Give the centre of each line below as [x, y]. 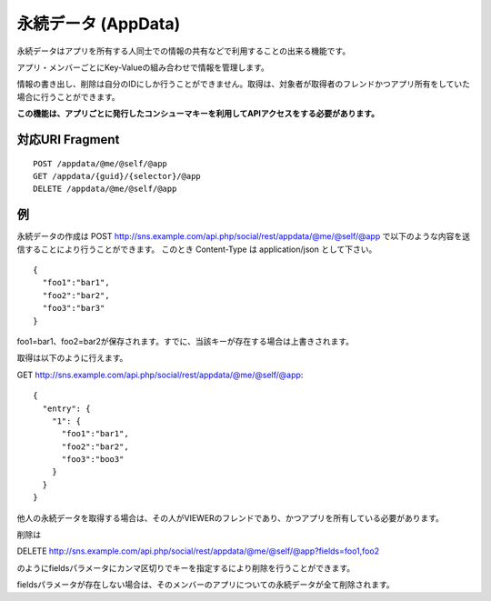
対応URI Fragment [68, 140]
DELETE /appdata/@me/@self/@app [105, 189]
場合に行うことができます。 [68, 96]
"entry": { [66, 408]
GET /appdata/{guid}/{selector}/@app [117, 176]
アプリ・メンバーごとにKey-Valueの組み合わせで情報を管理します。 [143, 67]
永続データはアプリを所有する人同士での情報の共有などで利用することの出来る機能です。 [184, 51]
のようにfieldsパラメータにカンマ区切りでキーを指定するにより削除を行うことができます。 [185, 567]
